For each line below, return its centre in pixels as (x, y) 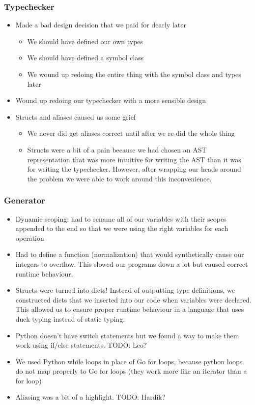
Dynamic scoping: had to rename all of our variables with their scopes (121, 218)
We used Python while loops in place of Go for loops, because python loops (129, 361)
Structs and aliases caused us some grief (76, 116)
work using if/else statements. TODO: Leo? (81, 345)
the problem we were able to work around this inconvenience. (119, 178)
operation (30, 238)
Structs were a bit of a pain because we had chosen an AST (117, 149)
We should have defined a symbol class (85, 58)
